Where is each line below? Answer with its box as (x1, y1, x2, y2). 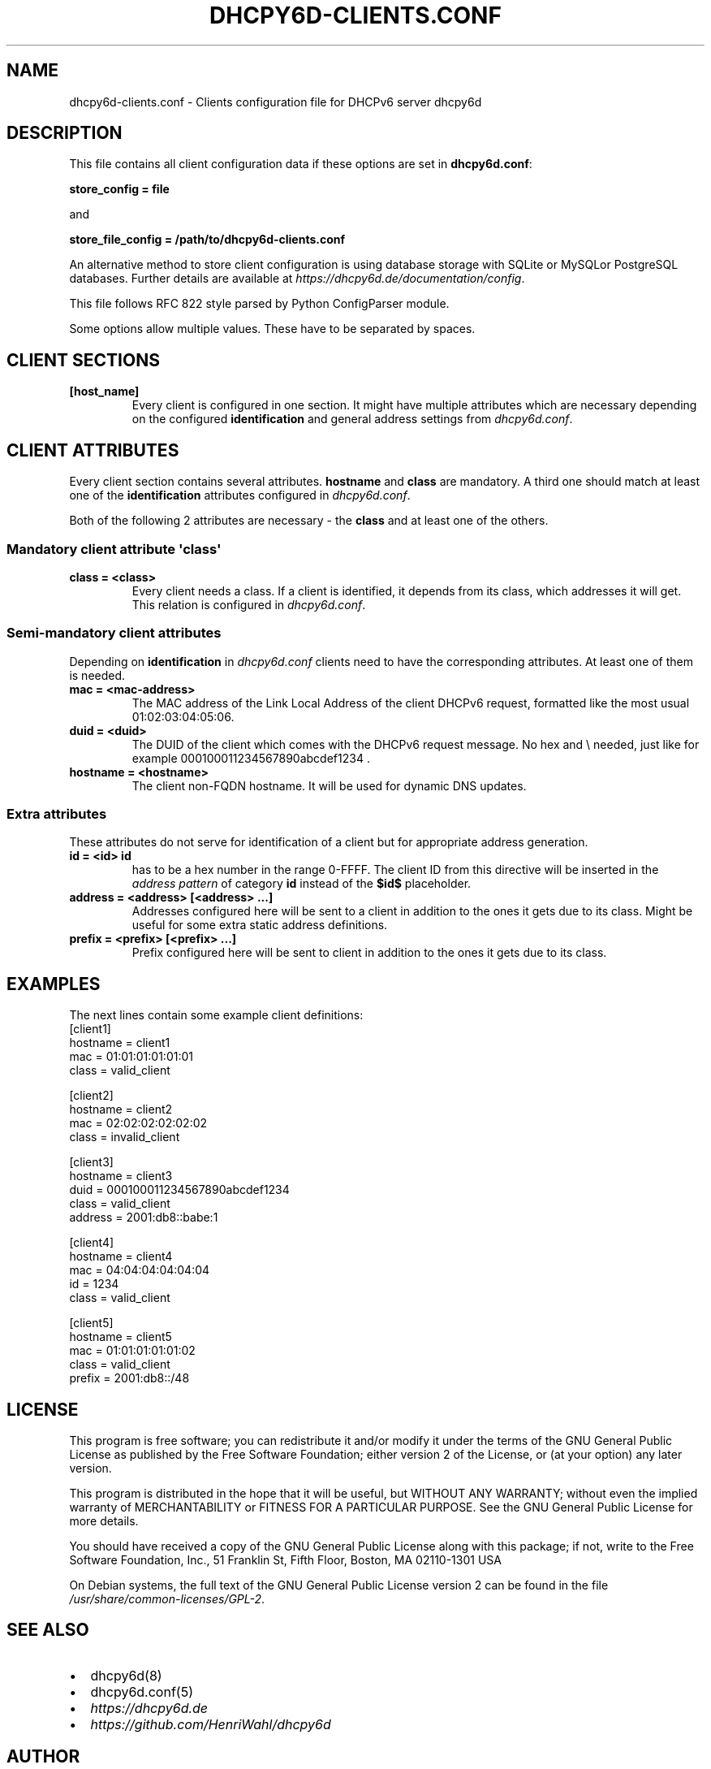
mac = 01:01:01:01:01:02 (69, 1343, 196, 1358)
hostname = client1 (69, 1036, 170, 1050)
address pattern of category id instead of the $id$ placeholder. (131, 876, 472, 891)
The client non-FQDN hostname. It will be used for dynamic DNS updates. (131, 778, 527, 793)
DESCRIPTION (6, 123, 123, 144)
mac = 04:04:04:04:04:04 (69, 1263, 210, 1278)
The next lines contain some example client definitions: (69, 1008, 364, 1023)
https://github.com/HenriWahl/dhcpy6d (90, 1715, 331, 1732)
